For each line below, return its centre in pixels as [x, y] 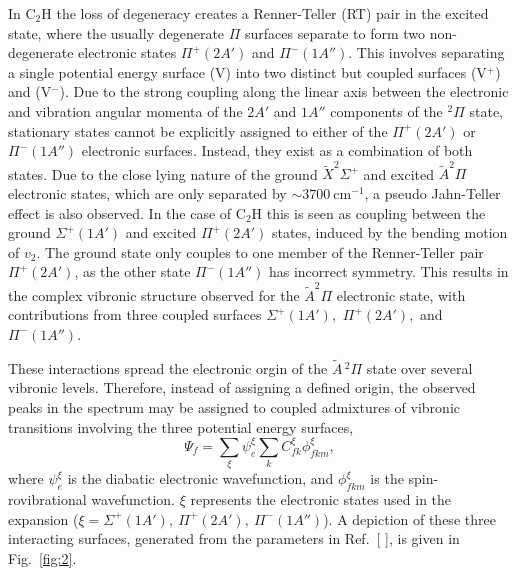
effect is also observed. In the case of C [127, 212]
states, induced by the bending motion [389, 232]
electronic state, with [401, 294]
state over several [419, 367]
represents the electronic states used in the [321, 499]
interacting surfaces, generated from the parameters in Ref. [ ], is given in [234, 538]
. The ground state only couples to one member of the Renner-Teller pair [260, 251]
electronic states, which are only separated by [147, 193]
